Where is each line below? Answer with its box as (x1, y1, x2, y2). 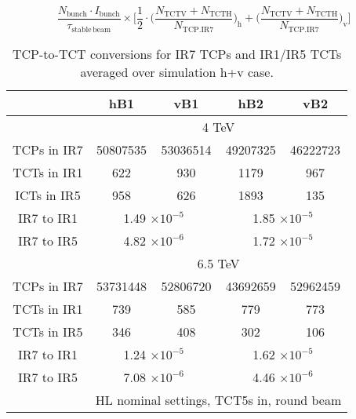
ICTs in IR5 (15, 185, 81, 204)
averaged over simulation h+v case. (80, 62, 274, 81)
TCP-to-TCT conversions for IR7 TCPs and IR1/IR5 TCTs (13, 44, 342, 63)
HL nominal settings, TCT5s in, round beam (95, 390, 342, 409)
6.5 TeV (197, 253, 240, 272)
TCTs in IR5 (13, 322, 83, 341)
